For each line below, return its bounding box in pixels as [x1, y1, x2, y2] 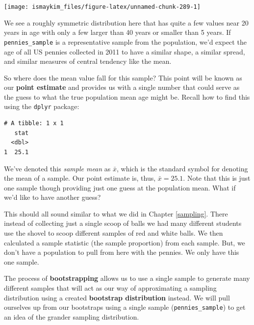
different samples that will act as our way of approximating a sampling [4, 283, 217, 293]
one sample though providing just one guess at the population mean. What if [4, 182, 236, 192]
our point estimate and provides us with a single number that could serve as [4, 82, 240, 92]
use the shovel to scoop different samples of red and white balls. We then [4, 228, 223, 238]
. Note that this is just [183, 173, 251, 183]
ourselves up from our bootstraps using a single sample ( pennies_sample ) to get [4, 302, 246, 312]
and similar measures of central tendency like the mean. [4, 56, 172, 66]
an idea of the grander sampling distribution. [4, 311, 139, 322]
